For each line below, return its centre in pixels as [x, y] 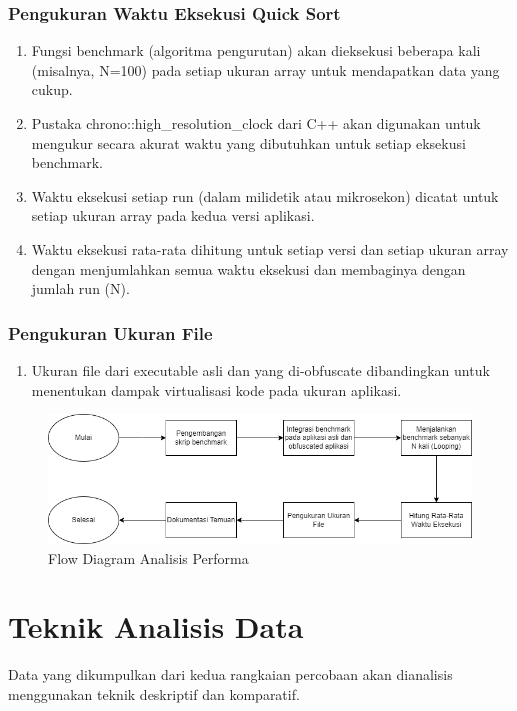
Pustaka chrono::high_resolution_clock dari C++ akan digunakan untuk [256, 123]
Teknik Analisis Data [156, 626]
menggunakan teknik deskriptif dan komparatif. [154, 694]
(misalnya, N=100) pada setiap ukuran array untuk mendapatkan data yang [265, 69]
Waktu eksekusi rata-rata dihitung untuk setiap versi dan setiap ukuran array [270, 248]
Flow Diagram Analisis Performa [148, 557]
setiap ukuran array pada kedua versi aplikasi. [173, 215]
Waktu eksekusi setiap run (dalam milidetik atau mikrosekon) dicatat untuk [265, 195]
